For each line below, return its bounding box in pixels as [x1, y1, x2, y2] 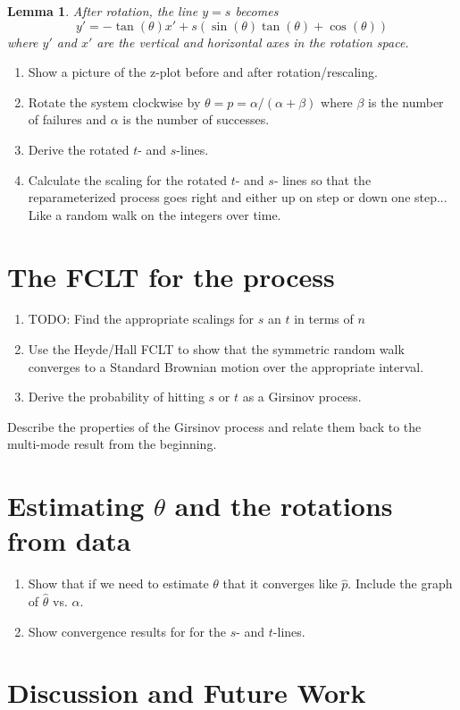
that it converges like [222, 574, 338, 593]
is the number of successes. [122, 110, 270, 129]
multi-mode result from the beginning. [7, 435, 217, 453]
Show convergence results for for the [28, 621, 226, 640]
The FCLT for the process [7, 258, 335, 294]
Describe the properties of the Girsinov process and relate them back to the [7, 417, 422, 435]
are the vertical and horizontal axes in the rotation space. [96, 32, 409, 51]
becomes [235, 2, 279, 20]
